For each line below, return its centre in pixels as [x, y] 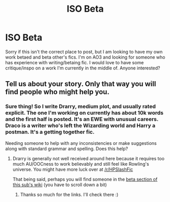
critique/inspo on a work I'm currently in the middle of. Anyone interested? [83, 68]
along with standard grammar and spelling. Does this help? [67, 148]
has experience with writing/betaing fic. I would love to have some [75, 62]
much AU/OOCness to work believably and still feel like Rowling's [81, 164]
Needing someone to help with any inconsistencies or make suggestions [81, 143]
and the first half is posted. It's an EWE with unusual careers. [82, 119]
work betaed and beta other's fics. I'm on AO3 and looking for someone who [85, 57]
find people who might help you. [57, 92]
